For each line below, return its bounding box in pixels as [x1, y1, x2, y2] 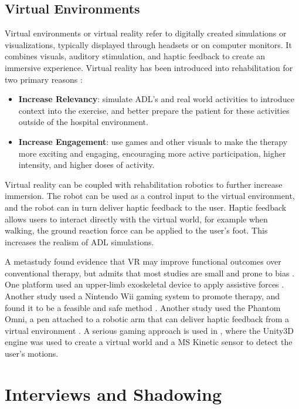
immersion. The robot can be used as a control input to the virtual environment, [5, 190, 295, 202]
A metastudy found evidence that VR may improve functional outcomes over [5, 255, 281, 268]
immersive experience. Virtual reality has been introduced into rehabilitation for [5, 61, 293, 73]
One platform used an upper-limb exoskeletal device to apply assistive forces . [5, 278, 284, 290]
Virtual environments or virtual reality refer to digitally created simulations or [5, 27, 287, 39]
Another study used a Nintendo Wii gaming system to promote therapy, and [5, 290, 280, 302]
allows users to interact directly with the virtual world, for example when [5, 212, 268, 225]
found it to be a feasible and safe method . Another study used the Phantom [5, 301, 281, 313]
